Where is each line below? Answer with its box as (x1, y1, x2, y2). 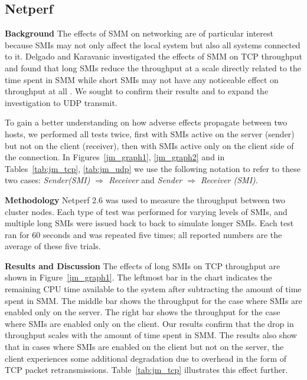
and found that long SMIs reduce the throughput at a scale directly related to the (5, 61, 302, 74)
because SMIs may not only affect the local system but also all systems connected (5, 38, 301, 51)
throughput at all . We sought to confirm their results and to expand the (5, 85, 269, 97)
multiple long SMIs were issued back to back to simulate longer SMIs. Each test (5, 217, 294, 229)
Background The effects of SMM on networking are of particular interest (5, 27, 274, 39)
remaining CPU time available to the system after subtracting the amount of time (5, 283, 302, 295)
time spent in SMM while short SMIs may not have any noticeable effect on (5, 73, 279, 85)
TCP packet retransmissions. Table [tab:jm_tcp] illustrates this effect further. (5, 364, 288, 376)
